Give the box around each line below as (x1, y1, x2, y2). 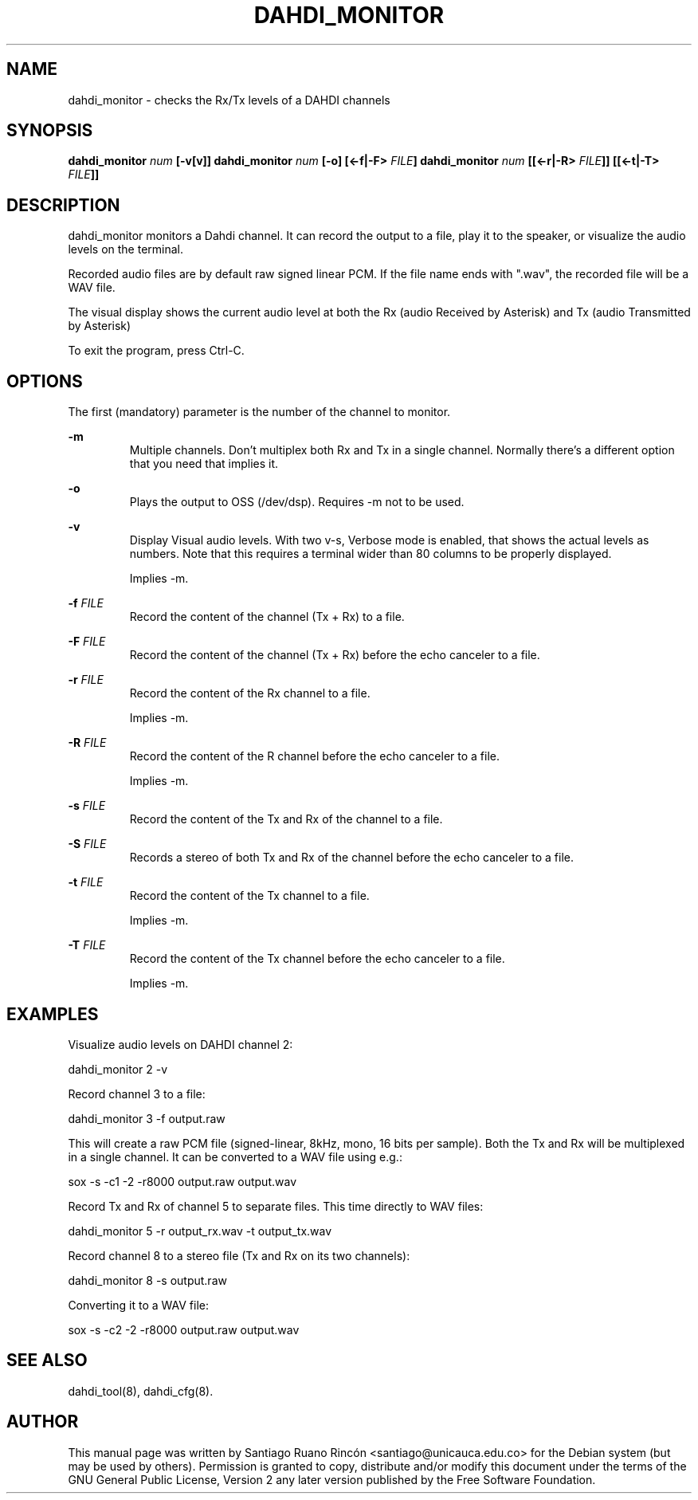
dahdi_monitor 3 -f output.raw (68, 1111, 225, 1125)
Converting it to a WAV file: (68, 1298, 210, 1312)
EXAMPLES (6, 1003, 99, 1024)
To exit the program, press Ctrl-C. (68, 344, 245, 358)
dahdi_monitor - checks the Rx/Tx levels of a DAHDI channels (68, 92, 390, 107)
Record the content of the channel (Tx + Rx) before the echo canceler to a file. (129, 648, 540, 662)
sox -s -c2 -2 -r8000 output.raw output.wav (68, 1322, 300, 1337)
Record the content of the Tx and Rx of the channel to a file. (129, 812, 443, 827)
